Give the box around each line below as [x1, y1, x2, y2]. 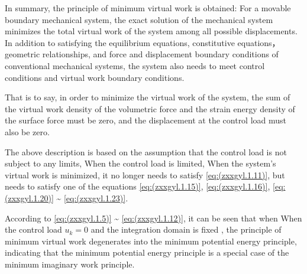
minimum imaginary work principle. [5, 257, 135, 270]
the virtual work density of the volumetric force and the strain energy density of [5, 102, 295, 115]
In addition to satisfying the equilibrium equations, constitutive [5, 36, 235, 48]
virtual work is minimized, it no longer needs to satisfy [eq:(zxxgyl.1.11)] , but [5, 168, 285, 181]
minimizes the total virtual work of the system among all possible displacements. [5, 25, 298, 37]
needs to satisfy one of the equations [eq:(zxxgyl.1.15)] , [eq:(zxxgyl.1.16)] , [5, 180, 270, 193]
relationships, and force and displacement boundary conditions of [42, 48, 279, 60]
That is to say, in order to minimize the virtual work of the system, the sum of [5, 91, 290, 103]
